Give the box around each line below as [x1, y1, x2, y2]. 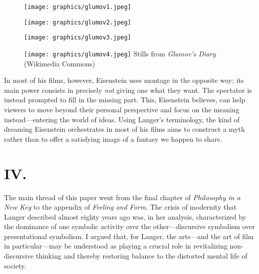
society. [4, 260, 26, 271]
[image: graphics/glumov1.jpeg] [24, 3, 131, 10]
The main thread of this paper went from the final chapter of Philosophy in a [4, 192, 241, 202]
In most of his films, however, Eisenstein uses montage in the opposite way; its [4, 75, 244, 85]
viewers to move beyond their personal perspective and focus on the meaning [4, 104, 240, 114]
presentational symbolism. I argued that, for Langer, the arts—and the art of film [4, 231, 254, 241]
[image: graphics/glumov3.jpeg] [24, 34, 131, 41]
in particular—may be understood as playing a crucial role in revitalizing [4, 241, 228, 251]
